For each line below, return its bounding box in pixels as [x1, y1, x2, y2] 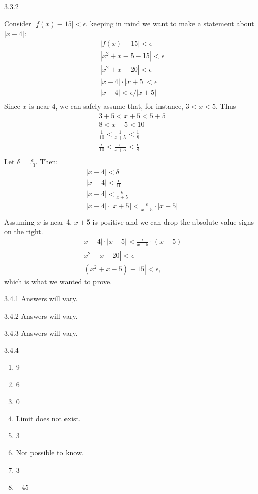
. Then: [35, 156, 58, 167]
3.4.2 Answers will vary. [4, 310, 78, 321]
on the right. [4, 226, 43, 237]
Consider [4, 18, 31, 29]
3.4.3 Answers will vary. [4, 327, 78, 338]
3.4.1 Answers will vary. [4, 293, 78, 304]
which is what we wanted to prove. [4, 276, 112, 287]
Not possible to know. [16, 447, 84, 458]
